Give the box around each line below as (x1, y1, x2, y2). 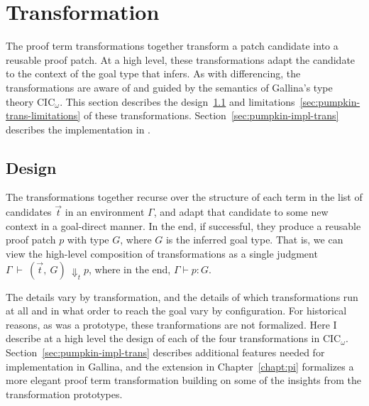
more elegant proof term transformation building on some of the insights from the (6, 373, 362, 388)
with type (67, 232, 109, 247)
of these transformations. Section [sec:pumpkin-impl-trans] (83, 108, 339, 123)
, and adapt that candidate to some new (153, 204, 329, 219)
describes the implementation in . (6, 121, 150, 136)
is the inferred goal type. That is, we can (165, 232, 343, 247)
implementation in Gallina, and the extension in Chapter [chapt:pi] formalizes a (6, 358, 354, 373)
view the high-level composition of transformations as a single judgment (6, 246, 318, 261)
